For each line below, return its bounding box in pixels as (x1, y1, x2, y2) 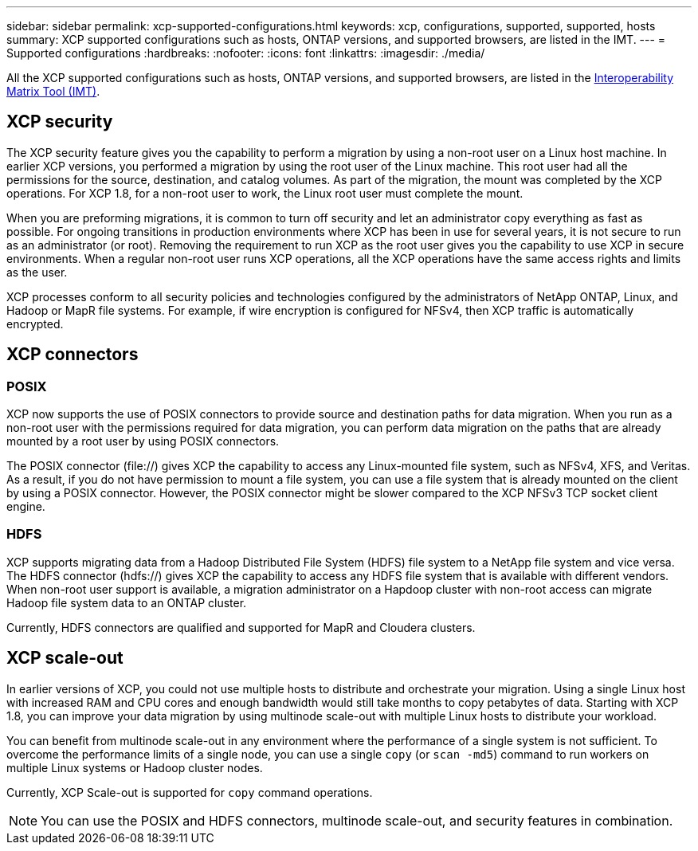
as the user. (6, 265, 68, 279)
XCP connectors (6, 344, 139, 365)
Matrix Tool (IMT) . (6, 84, 100, 98)
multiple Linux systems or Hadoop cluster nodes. (6, 760, 263, 775)
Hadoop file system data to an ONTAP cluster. (6, 595, 247, 610)
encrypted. (6, 316, 64, 331)
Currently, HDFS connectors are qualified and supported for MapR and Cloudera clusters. (6, 620, 476, 634)
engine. (6, 500, 45, 514)
